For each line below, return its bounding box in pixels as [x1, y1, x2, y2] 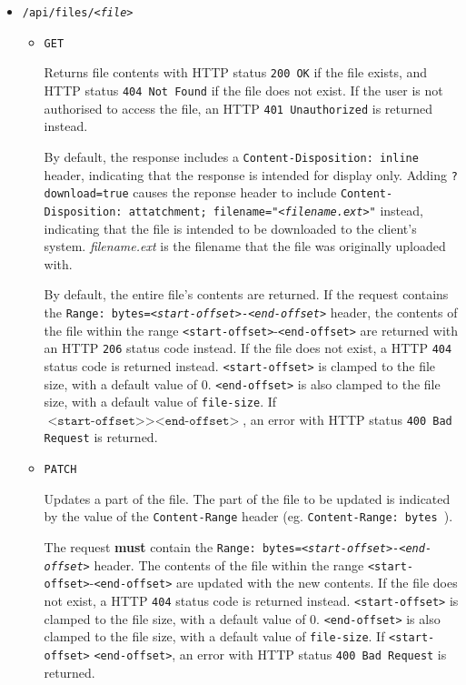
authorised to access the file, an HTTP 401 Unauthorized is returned [44, 98, 433, 117]
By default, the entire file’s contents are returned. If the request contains [44, 285, 449, 304]
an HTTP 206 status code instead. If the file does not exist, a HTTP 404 [44, 338, 452, 358]
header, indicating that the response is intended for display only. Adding [44, 165, 448, 184]
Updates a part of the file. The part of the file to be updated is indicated [44, 489, 451, 508]
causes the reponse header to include [133, 183, 337, 202]
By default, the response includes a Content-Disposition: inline [44, 146, 419, 166]
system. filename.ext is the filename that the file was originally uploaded [44, 237, 446, 256]
